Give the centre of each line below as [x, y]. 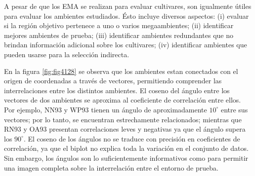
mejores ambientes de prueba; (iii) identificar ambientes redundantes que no [119, 35]
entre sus [234, 109]
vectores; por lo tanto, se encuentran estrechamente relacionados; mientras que [123, 119]
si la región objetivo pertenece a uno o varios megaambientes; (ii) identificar [119, 25]
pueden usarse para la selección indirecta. [67, 54]
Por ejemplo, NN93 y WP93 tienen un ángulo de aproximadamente [106, 109]
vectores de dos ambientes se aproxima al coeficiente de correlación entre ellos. [123, 100]
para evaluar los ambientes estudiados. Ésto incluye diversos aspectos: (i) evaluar [127, 16]
